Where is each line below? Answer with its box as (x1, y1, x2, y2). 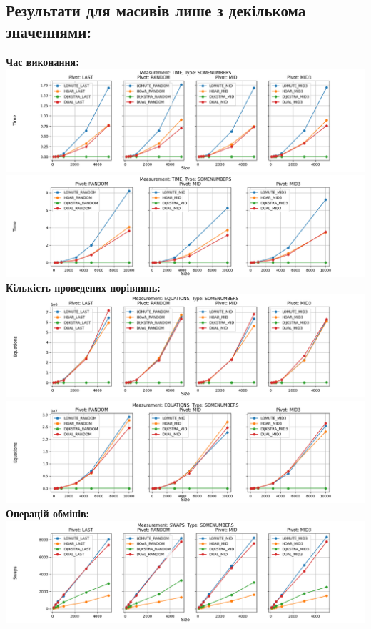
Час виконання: (6, 54, 79, 69)
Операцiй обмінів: (6, 506, 90, 521)
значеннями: (6, 20, 92, 42)
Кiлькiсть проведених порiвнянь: (6, 279, 161, 294)
